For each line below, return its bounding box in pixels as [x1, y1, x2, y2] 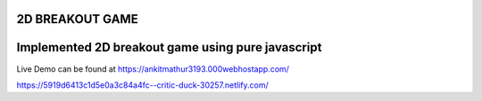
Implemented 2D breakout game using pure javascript [16, 40, 322, 55]
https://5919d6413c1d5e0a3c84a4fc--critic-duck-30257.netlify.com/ [16, 80, 269, 90]
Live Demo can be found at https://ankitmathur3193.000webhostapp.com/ [16, 63, 290, 74]
